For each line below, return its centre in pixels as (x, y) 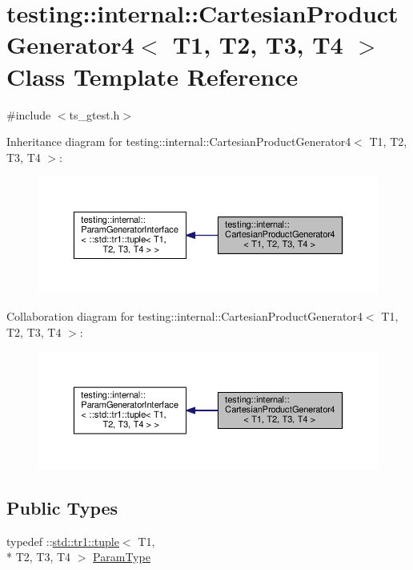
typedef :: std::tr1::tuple (63, 541)
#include (29, 114)
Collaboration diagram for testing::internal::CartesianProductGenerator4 (184, 316)
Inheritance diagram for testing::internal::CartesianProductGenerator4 (179, 141)
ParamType (122, 557)
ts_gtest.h (94, 114)
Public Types (62, 507)
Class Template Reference (152, 76)
